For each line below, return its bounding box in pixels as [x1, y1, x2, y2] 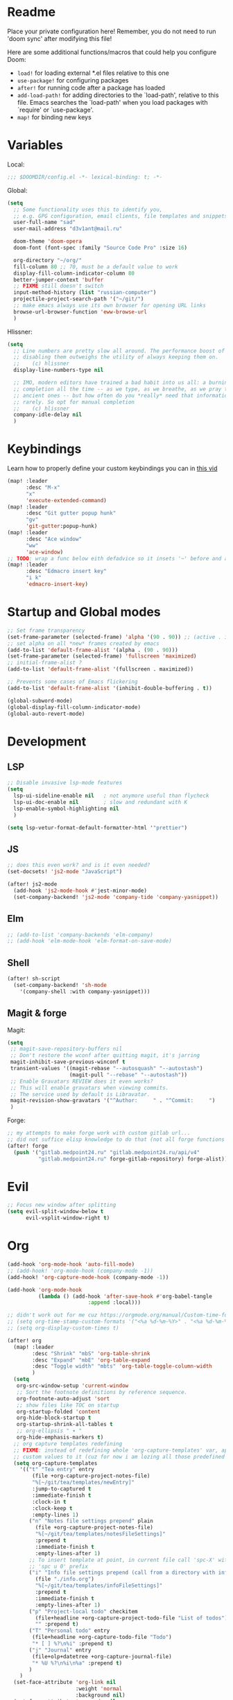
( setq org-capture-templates [13, 1459, 98, 1467]
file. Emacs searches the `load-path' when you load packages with [17, 98, 208, 106]
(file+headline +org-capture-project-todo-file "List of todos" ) [35, 1614, 228, 1622]
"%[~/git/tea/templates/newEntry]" [32, 1479, 135, 1486]
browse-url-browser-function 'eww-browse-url [13, 308, 148, 316]
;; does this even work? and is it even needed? [7, 861, 150, 869]
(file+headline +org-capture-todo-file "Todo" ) [32, 1634, 172, 1641]
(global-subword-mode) [7, 697, 73, 704]
